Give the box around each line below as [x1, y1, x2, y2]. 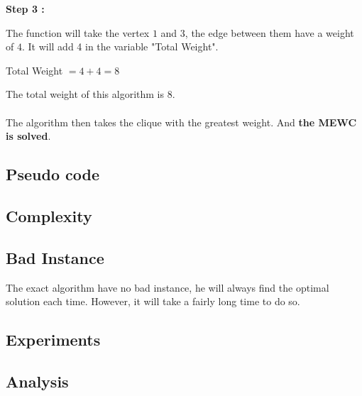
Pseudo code [6, 163, 100, 185]
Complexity [6, 204, 92, 226]
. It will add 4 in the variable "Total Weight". [21, 39, 219, 54]
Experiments [6, 329, 101, 351]
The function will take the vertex [6, 25, 150, 40]
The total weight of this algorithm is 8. [6, 87, 175, 101]
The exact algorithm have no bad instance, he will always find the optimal [6, 280, 329, 295]
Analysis [6, 370, 69, 392]
